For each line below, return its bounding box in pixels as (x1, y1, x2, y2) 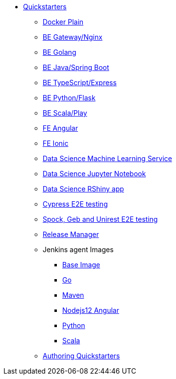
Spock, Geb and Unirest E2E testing (43, 215, 158, 223)
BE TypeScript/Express (43, 78, 117, 87)
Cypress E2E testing (43, 200, 108, 208)
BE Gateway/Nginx (43, 33, 102, 41)
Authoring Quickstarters (43, 352, 120, 360)
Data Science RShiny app (43, 185, 124, 193)
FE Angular (43, 124, 78, 132)
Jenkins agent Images (43, 245, 114, 254)
